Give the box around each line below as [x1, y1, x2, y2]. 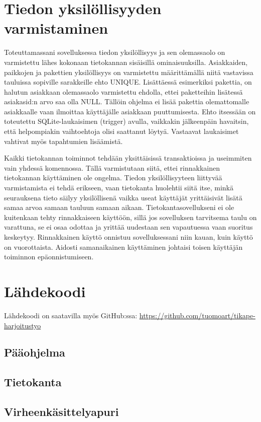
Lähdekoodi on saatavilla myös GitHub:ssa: [4, 310, 138, 320]
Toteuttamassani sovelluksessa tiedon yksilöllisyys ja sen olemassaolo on [4, 47, 225, 57]
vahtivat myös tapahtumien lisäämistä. [4, 135, 123, 146]
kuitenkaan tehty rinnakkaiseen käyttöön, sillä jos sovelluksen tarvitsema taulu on [4, 212, 257, 222]
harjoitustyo [4, 320, 41, 330]
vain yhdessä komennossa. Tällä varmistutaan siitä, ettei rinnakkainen [4, 162, 220, 173]
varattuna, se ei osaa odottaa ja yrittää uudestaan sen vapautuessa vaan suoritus [4, 222, 253, 232]
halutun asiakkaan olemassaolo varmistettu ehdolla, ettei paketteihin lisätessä [4, 86, 243, 97]
